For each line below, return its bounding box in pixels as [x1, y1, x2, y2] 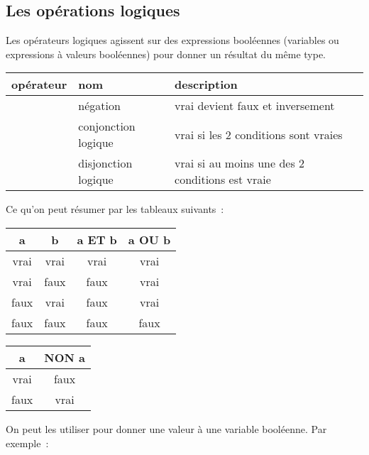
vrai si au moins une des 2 [175, 155, 305, 172]
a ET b [77, 231, 117, 248]
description [175, 76, 238, 93]
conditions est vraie [175, 171, 271, 188]
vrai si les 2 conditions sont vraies [175, 126, 343, 143]
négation [78, 97, 121, 114]
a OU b [128, 231, 171, 248]
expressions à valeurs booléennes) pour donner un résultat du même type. [6, 46, 326, 61]
